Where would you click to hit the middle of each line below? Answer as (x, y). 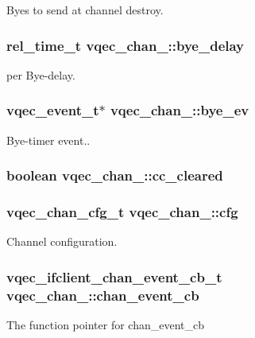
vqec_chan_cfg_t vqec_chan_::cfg (122, 211)
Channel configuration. (62, 241)
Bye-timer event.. (48, 140)
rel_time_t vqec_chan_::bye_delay (126, 45)
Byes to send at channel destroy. (85, 10)
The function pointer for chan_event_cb (105, 325)
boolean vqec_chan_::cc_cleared (115, 175)
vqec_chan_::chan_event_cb (103, 295)
